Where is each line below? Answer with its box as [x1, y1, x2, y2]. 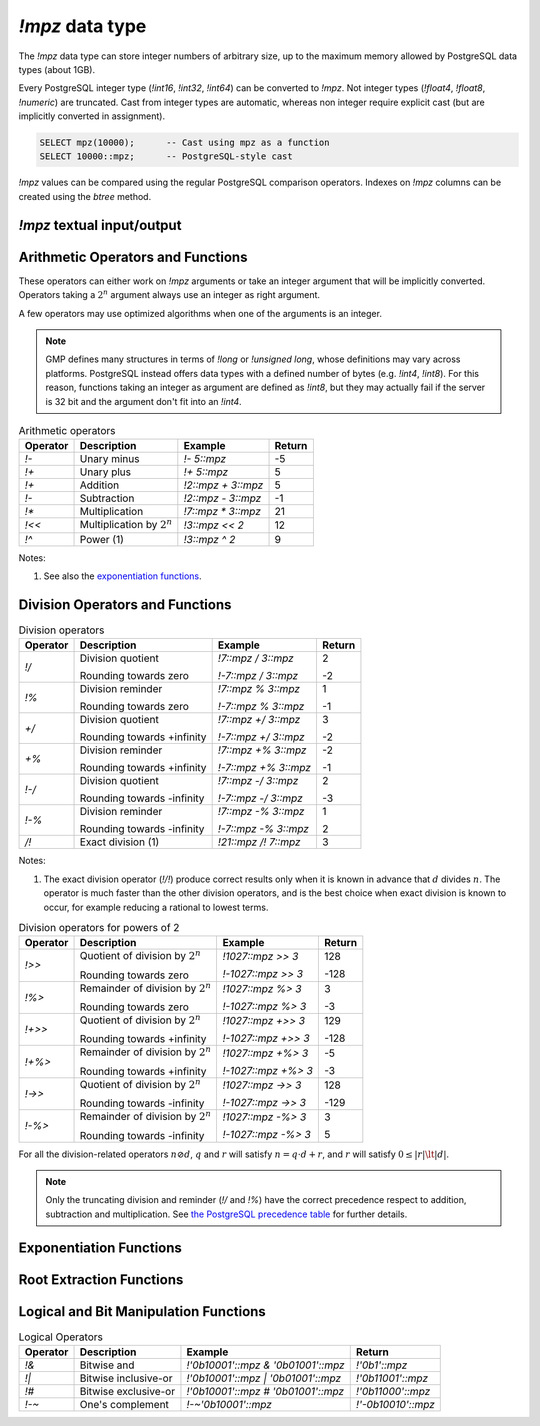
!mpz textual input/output [18, 216, 182, 234]
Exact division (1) [79, 835, 160, 849]
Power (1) [79, 532, 125, 546]
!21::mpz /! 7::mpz [217, 835, 301, 849]
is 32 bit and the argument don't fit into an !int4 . [45, 395, 242, 407]
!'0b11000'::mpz [355, 1385, 431, 1399]
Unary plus [79, 465, 132, 479]
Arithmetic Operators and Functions [18, 248, 248, 265]
